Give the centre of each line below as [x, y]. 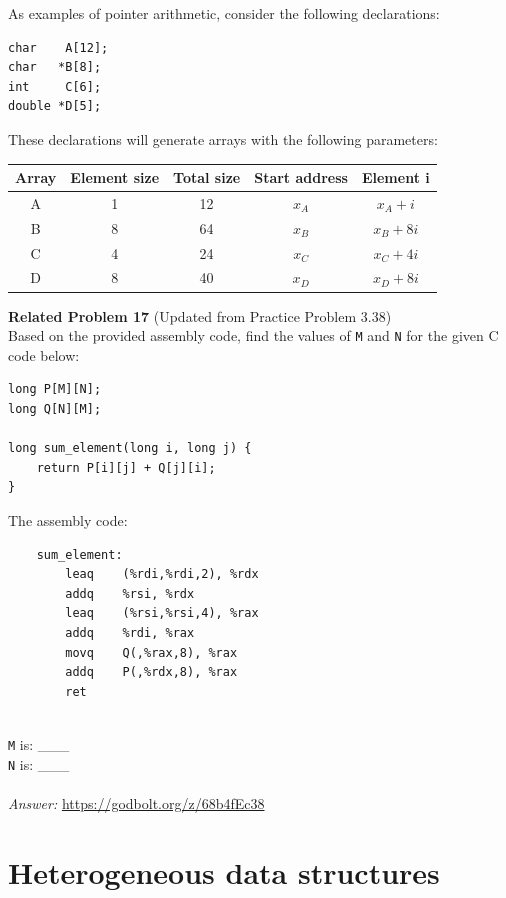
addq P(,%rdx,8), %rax [151, 672]
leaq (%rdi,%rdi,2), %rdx [162, 574]
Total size [207, 177]
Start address [301, 177]
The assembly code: [68, 519]
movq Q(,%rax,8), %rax [151, 652]
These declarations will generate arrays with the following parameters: [223, 138]
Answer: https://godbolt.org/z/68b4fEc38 [136, 802]
